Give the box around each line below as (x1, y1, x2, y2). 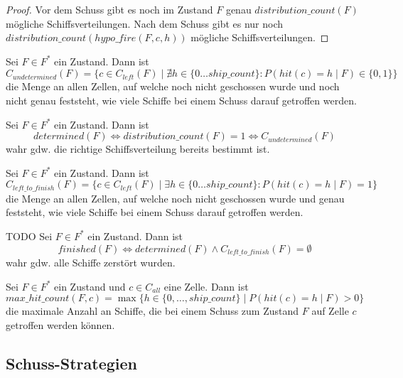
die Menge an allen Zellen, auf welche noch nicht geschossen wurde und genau (6, 190, 345, 205)
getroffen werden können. (6, 317, 115, 332)
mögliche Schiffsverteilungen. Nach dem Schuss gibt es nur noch (6, 16, 284, 31)
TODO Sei (6, 228, 53, 243)
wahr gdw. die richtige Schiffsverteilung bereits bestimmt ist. (6, 141, 270, 156)
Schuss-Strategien (6, 352, 137, 374)
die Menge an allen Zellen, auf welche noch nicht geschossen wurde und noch (6, 79, 340, 94)
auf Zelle (311, 303, 349, 318)
